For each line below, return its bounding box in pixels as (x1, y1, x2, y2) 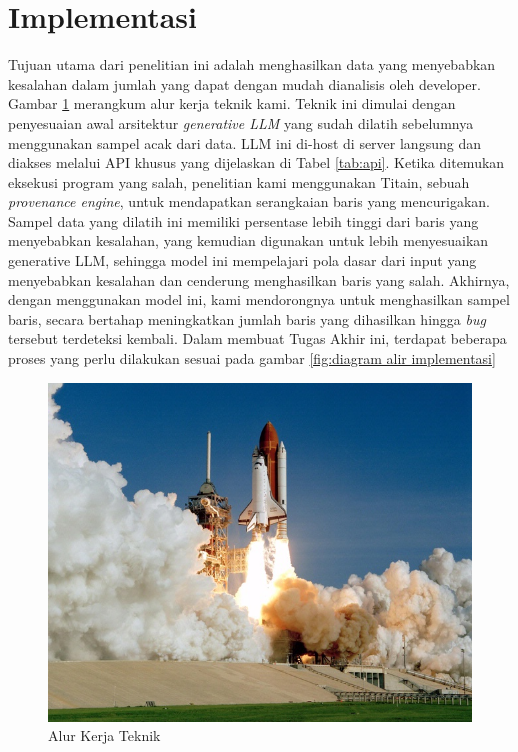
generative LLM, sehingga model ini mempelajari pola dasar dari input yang (8, 250, 477, 271)
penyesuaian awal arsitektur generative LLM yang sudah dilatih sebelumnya (8, 112, 474, 133)
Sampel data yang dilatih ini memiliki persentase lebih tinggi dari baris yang (8, 210, 479, 231)
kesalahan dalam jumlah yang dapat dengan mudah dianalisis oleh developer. (8, 73, 481, 94)
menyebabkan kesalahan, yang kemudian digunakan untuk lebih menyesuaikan (8, 230, 489, 251)
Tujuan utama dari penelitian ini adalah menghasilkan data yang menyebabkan (8, 54, 496, 75)
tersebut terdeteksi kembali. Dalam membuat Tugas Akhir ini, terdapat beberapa (8, 328, 507, 349)
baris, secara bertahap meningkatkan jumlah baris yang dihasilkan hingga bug (8, 308, 486, 329)
